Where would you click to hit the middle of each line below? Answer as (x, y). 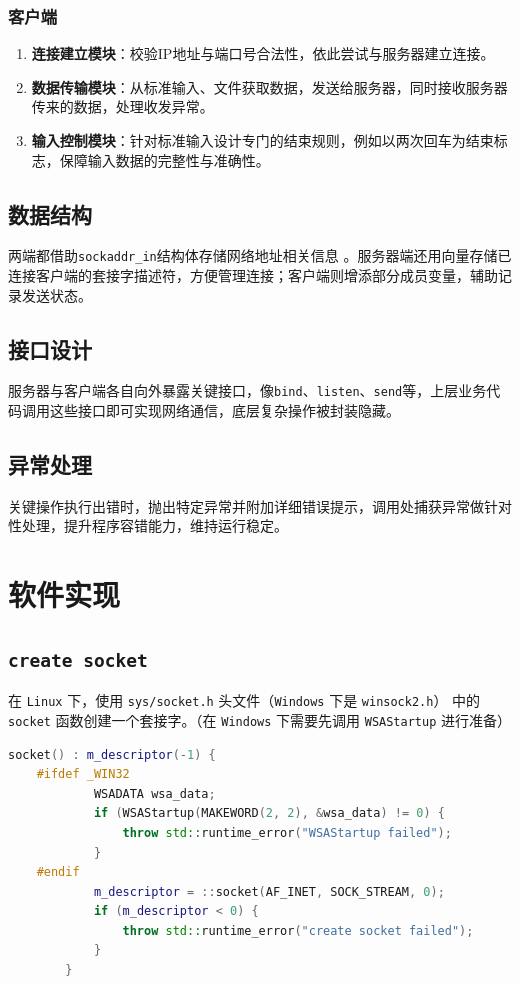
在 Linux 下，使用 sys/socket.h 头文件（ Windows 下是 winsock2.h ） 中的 (244, 700)
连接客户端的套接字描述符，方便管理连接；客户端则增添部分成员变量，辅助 (253, 275)
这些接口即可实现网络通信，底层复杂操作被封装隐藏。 (224, 410)
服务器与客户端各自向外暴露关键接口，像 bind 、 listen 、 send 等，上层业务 (247, 390)
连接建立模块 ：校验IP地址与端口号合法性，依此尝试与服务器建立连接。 (263, 53)
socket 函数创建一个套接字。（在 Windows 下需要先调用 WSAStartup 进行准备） (259, 719)
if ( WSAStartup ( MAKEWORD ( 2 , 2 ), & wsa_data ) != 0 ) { (269, 813)
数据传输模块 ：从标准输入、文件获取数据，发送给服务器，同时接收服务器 (269, 86)
